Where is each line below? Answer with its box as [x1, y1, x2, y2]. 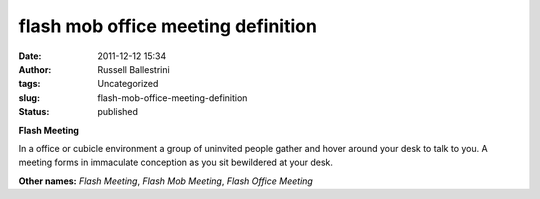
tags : [18, 78, 41, 90]
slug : [18, 91, 40, 104]
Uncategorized [97, 78, 159, 90]
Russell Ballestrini [97, 63, 170, 75]
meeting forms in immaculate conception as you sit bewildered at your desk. [18, 156, 334, 169]
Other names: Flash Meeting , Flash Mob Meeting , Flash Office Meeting [18, 175, 314, 187]
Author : [18, 63, 52, 75]
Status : [18, 106, 50, 118]
